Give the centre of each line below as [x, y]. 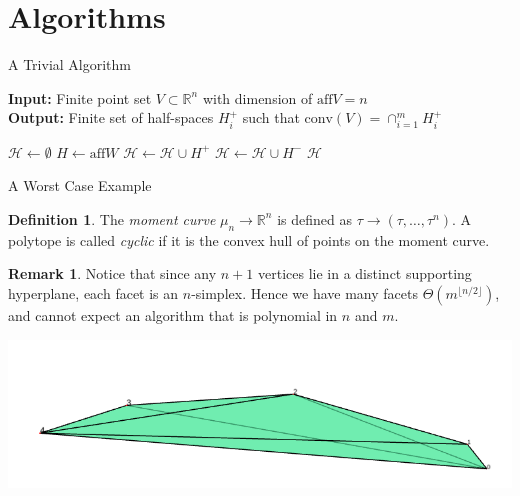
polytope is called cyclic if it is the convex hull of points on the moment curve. [249, 239]
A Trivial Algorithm [69, 64]
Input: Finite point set [80, 97]
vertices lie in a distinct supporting [365, 273]
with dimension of [257, 97]
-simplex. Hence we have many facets [304, 292]
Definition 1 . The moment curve [112, 218]
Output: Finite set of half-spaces [111, 117]
